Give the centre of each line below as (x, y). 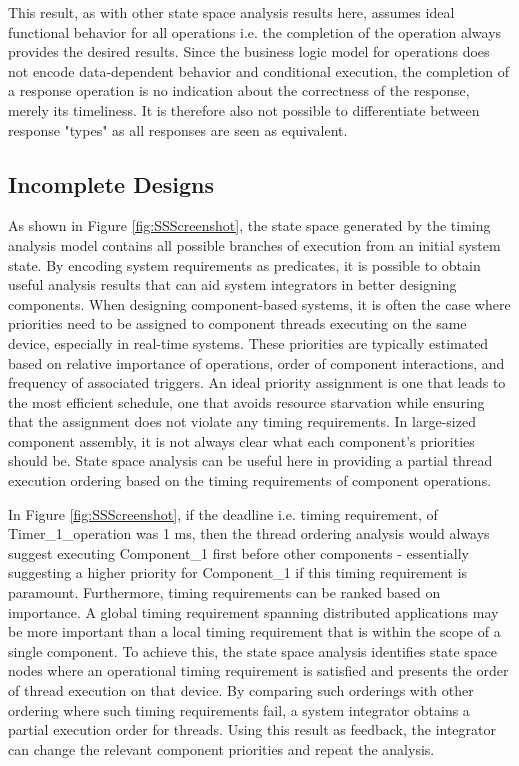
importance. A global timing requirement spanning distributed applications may (253, 611)
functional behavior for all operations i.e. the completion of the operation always (255, 31)
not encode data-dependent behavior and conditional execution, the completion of (258, 70)
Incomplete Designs (111, 183)
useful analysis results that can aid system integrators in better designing (232, 284)
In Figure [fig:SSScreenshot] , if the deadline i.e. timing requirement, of (223, 513)
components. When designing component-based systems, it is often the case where (259, 303)
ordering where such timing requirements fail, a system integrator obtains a (239, 709)
